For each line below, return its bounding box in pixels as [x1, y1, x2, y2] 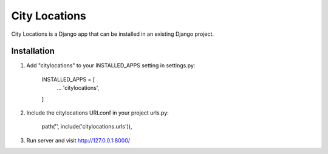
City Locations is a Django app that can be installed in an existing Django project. [11, 30, 214, 38]
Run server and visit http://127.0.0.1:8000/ [26, 136, 131, 144]
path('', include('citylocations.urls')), [41, 123, 132, 130]
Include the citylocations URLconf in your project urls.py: [26, 109, 169, 116]
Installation [11, 46, 55, 56]
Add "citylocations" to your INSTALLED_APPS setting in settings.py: [26, 62, 196, 69]
